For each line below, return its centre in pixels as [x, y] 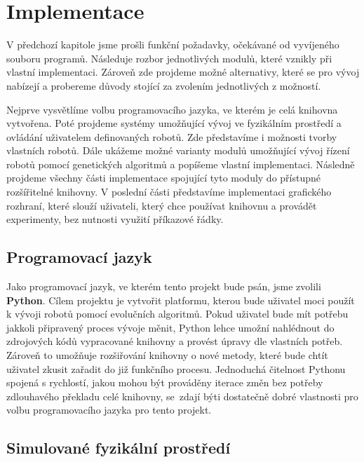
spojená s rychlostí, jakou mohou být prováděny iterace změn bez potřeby [165, 382]
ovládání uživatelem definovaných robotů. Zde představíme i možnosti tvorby [172, 136]
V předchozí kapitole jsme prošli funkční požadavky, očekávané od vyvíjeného [173, 45]
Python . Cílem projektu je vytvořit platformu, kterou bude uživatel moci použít [181, 300]
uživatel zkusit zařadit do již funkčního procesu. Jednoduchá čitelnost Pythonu [176, 368]
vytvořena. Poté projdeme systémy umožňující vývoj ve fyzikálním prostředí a [174, 123]
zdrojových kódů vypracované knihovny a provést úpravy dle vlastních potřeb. [175, 341]
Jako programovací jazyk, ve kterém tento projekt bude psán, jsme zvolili [164, 286]
